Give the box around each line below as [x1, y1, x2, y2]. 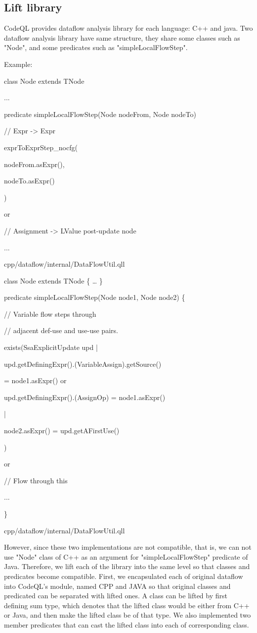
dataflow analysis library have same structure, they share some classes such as [4, 32, 240, 43]
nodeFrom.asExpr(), [4, 159, 65, 169]
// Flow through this [4, 475, 68, 485]
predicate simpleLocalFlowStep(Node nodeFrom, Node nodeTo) [4, 109, 196, 119]
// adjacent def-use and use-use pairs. [4, 325, 118, 336]
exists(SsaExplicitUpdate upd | [4, 342, 98, 352]
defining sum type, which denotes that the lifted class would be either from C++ [4, 600, 250, 610]
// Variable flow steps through [4, 308, 96, 319]
